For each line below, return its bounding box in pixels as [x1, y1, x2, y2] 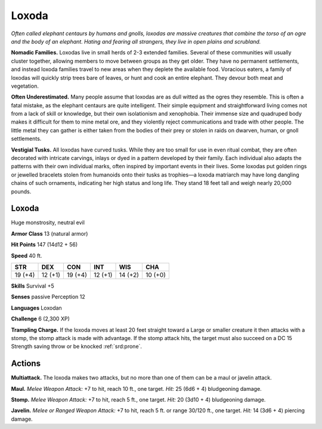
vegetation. [11, 82, 39, 89]
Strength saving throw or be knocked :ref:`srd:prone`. [11, 343, 143, 350]
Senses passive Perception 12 [11, 293, 86, 301]
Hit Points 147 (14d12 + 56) [11, 241, 78, 248]
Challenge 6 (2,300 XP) [11, 315, 70, 322]
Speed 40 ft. [11, 252, 42, 259]
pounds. [11, 188, 32, 195]
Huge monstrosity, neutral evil [11, 219, 85, 226]
